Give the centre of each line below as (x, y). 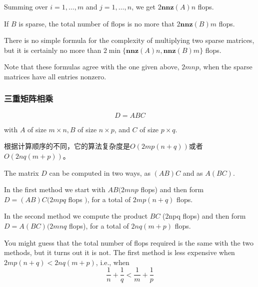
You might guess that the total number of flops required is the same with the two (129, 242)
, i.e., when (112, 262)
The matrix (21, 172)
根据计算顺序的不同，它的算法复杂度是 (67, 146)
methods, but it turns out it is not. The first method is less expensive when (119, 252)
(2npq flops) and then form (204, 216)
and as (193, 172)
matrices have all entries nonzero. (55, 76)
